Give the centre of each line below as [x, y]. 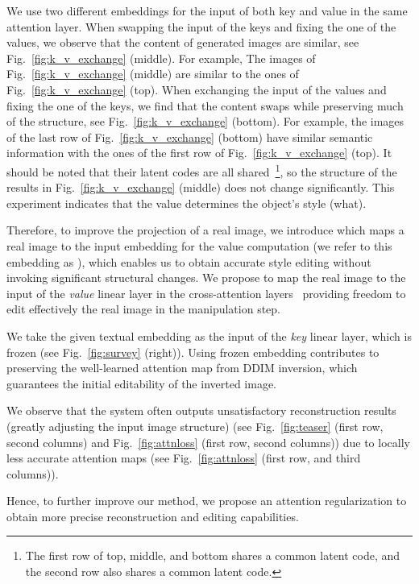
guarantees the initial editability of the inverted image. [142, 383]
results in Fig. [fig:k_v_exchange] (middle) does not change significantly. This [201, 187]
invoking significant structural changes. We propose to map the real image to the [206, 278]
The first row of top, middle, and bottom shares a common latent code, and [213, 555]
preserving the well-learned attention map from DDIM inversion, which [182, 368]
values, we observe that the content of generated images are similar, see [183, 42]
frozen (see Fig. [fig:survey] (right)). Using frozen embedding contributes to [193, 352]
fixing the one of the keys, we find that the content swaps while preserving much [205, 105]
